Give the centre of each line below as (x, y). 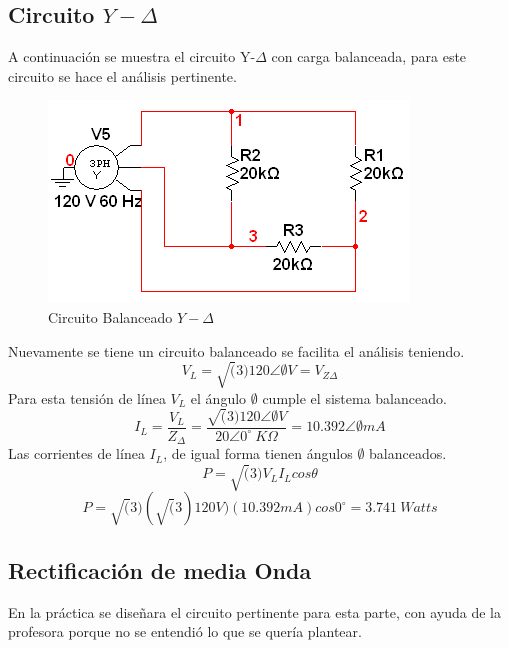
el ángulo (218, 397)
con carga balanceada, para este (369, 56)
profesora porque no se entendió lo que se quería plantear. (185, 631)
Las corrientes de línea (76, 453)
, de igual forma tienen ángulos (258, 453)
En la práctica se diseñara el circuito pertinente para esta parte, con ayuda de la (254, 611)
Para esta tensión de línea (87, 397)
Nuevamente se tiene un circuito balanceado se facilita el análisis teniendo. (236, 350)
